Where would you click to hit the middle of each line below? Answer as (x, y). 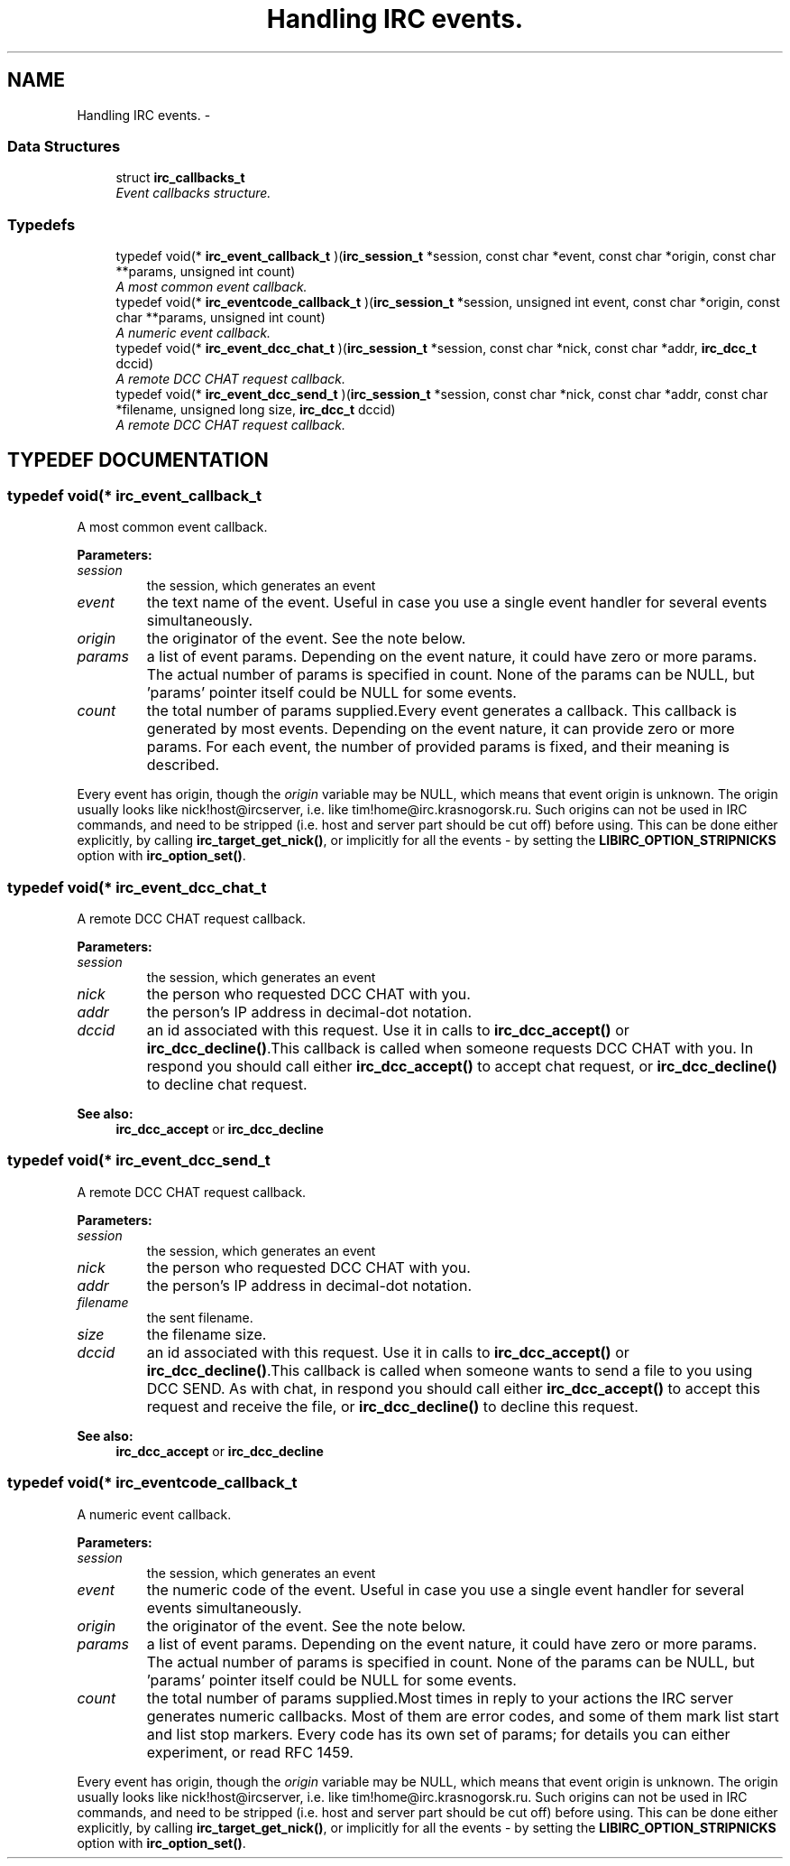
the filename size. (207, 1334)
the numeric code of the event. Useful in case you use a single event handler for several (446, 1589)
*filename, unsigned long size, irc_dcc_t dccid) (256, 410)
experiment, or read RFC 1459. (250, 1752)
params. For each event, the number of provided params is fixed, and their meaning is (438, 747)
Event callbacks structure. (193, 193)
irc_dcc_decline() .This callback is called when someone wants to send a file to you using (450, 1370)
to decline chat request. (227, 1085)
